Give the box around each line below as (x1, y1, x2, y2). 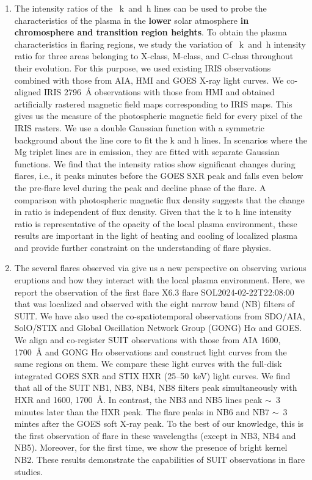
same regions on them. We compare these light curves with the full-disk (14, 357, 282, 370)
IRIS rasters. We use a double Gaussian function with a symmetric (14, 121, 264, 134)
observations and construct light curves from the (106, 345, 287, 358)
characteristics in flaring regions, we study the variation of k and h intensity (14, 37, 306, 50)
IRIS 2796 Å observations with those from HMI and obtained (44, 85, 275, 98)
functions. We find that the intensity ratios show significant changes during (14, 157, 296, 170)
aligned (14, 85, 42, 98)
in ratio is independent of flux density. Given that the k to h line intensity (14, 205, 292, 218)
